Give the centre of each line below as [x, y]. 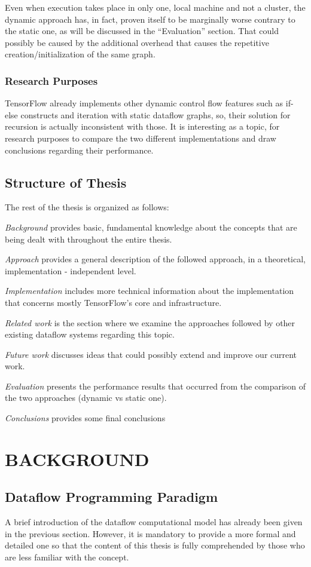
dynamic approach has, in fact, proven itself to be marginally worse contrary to [150, 19]
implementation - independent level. [71, 270]
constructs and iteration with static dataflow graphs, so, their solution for [155, 114]
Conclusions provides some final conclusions [85, 418]
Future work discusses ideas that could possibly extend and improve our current [151, 354]
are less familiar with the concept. [67, 557]
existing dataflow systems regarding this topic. [90, 334]
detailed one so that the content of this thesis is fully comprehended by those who [155, 545]
